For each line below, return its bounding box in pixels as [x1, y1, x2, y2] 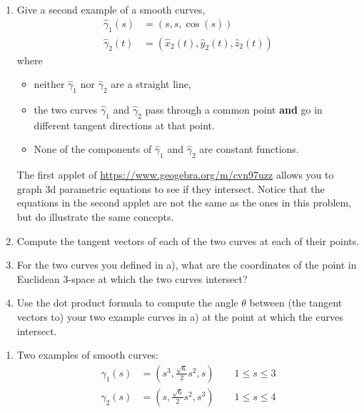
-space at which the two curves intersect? [68, 271, 248, 286]
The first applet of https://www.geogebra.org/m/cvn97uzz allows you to [16, 167, 334, 182]
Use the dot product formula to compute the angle [16, 295, 238, 310]
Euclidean [16, 271, 60, 286]
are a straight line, [111, 76, 191, 91]
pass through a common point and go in [145, 102, 323, 117]
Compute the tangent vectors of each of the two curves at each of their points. [16, 233, 360, 248]
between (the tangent [249, 295, 343, 310]
